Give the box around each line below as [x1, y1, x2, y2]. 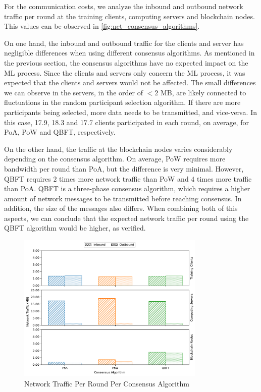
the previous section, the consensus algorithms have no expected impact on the [4, 57, 248, 68]
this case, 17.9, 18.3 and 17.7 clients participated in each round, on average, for [4, 117, 249, 127]
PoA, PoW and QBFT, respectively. [4, 127, 116, 137]
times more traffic [197, 173, 252, 184]
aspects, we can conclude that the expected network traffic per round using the [4, 212, 249, 223]
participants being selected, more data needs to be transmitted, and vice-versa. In [4, 106, 257, 117]
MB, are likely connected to [160, 87, 246, 97]
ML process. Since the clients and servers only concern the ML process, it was [4, 67, 245, 78]
